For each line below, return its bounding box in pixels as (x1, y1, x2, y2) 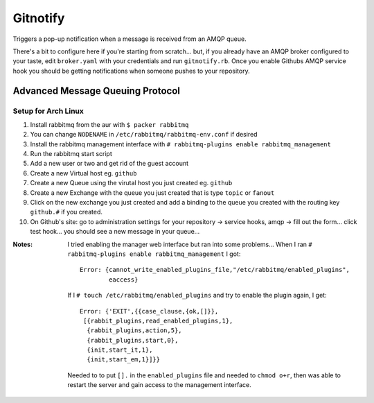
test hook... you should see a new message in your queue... (30, 228, 200, 236)
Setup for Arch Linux (12, 106, 84, 116)
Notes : (12, 240, 33, 248)
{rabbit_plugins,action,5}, (87, 327, 183, 334)
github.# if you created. (30, 208, 103, 216)
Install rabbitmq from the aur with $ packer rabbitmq (30, 120, 189, 128)
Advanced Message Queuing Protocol (12, 85, 180, 96)
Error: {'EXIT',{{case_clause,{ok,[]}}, (80, 307, 219, 315)
